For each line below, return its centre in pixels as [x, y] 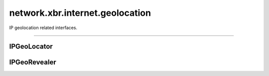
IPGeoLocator [31, 47]
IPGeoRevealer [33, 62]
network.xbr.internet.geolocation [80, 13]
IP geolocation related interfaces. [43, 28]
